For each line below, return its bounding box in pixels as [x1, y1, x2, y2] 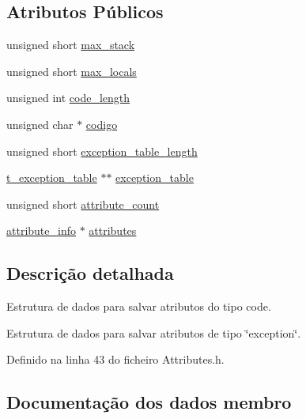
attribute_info [6, 222, 76, 239]
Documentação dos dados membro [6, 390, 292, 414]
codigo [85, 115, 118, 132]
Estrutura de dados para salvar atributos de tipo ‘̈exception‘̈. [6, 324, 301, 341]
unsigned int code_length [6, 89, 130, 106]
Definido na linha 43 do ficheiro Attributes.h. [6, 351, 225, 368]
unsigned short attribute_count [6, 195, 160, 212]
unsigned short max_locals [6, 62, 137, 79]
